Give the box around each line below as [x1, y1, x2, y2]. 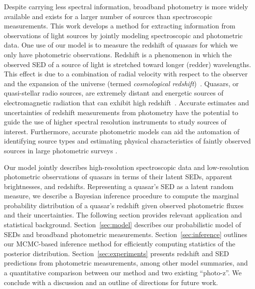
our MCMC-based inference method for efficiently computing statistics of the [4, 239, 235, 249]
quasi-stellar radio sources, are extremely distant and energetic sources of [4, 88, 224, 98]
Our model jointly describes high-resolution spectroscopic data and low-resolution [4, 162, 249, 172]
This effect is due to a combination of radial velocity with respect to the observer [4, 69, 248, 79]
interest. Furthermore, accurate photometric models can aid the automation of [4, 126, 240, 136]
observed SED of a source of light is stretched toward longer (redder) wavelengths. [4, 59, 251, 69]
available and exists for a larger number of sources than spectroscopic [4, 11, 212, 21]
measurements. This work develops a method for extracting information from [4, 21, 235, 31]
